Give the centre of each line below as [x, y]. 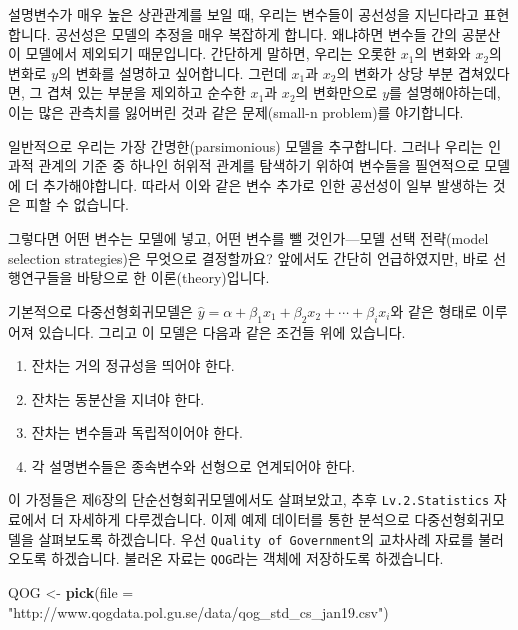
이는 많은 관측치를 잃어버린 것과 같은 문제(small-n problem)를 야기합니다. [236, 111]
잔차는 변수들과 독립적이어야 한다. [137, 432]
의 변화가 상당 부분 [395, 72]
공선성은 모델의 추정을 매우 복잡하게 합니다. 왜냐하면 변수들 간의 [256, 33]
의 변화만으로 [336, 92]
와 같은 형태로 [434, 310]
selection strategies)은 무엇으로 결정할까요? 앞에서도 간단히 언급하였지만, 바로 [248, 257]
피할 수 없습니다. [77, 204]
